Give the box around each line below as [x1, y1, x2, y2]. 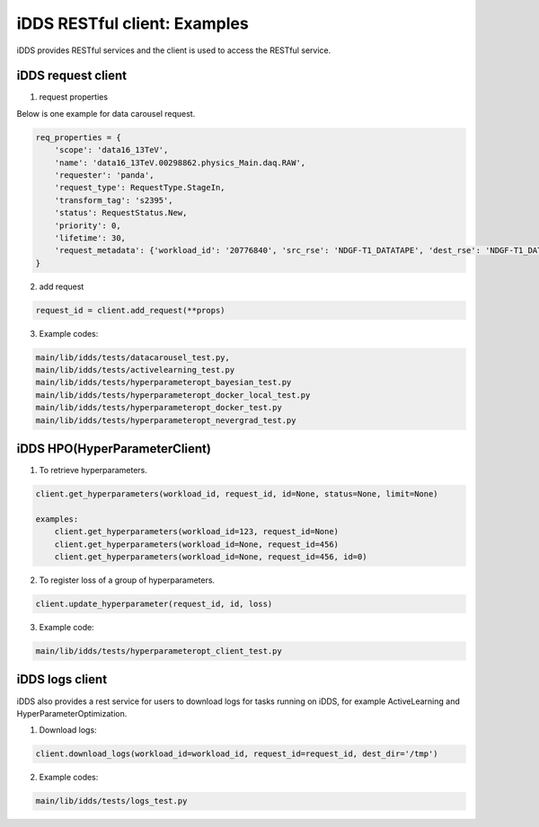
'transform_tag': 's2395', [54, 195, 174, 206]
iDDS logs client [16, 672, 108, 687]
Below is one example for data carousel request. [16, 108, 196, 119]
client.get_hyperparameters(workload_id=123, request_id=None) [54, 526, 340, 537]
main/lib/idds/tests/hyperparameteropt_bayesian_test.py [35, 377, 292, 388]
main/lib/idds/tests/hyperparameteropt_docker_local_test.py [35, 390, 311, 400]
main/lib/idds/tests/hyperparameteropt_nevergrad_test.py [35, 415, 296, 426]
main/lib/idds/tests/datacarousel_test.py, [35, 352, 231, 363]
